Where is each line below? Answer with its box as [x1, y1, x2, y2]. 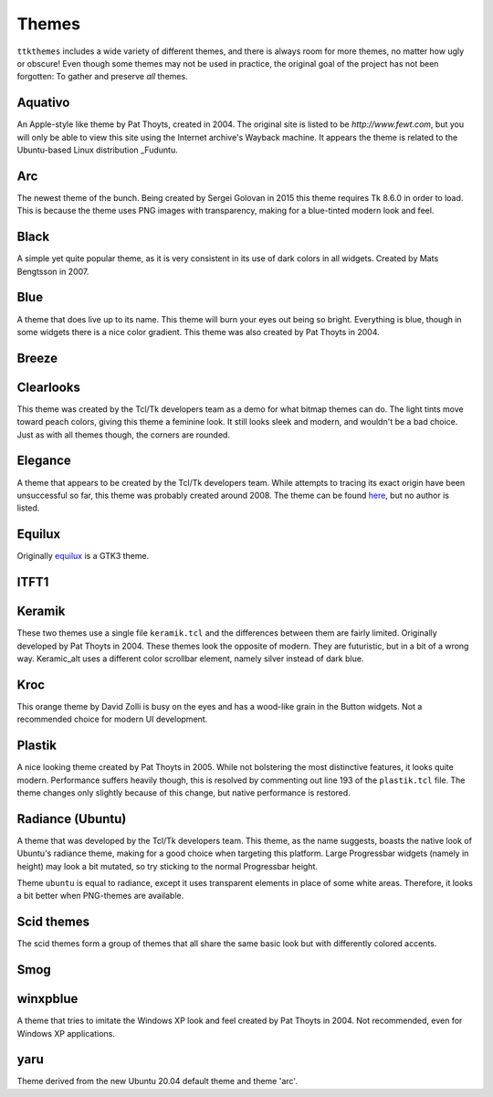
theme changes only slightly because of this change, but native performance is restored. [16, 786, 351, 798]
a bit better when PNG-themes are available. [16, 891, 184, 902]
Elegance [16, 453, 72, 469]
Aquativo [16, 95, 70, 111]
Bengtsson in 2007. [16, 266, 89, 277]
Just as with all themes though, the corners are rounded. [16, 429, 230, 440]
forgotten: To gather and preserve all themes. [16, 71, 188, 82]
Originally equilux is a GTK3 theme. [16, 551, 150, 562]
